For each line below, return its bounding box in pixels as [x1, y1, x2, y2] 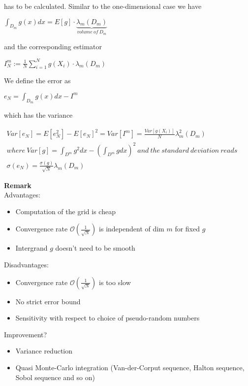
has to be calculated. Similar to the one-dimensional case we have [4, 1, 202, 11]
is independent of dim [99, 224, 164, 234]
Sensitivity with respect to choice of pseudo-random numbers [15, 313, 200, 323]
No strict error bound [15, 296, 81, 306]
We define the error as [4, 75, 71, 86]
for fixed [175, 224, 200, 234]
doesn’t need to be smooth [55, 243, 135, 253]
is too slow [99, 277, 131, 287]
